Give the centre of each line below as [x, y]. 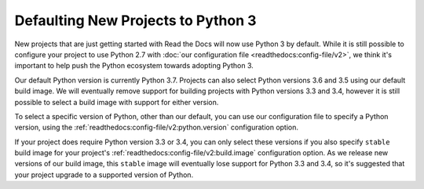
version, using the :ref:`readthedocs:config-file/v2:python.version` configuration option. [156, 127]
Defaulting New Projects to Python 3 [135, 20]
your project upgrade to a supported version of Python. [104, 174]
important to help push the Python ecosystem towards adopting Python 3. [134, 66]
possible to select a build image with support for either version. [117, 102]
